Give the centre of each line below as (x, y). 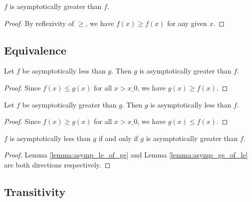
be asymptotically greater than (69, 104)
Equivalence (35, 50)
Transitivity (35, 191)
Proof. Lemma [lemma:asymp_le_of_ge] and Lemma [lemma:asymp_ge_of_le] (126, 155)
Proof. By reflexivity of (39, 23)
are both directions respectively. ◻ (57, 164)
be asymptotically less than (64, 71)
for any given (187, 23)
